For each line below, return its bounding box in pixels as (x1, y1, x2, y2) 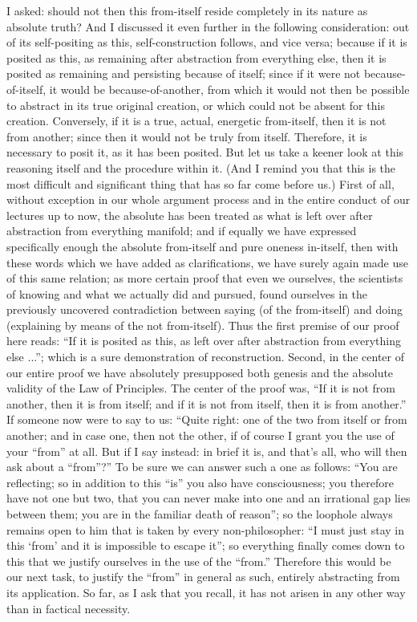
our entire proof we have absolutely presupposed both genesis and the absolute (6, 364, 394, 380)
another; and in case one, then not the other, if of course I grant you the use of (6, 427, 395, 444)
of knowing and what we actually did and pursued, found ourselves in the (6, 285, 367, 302)
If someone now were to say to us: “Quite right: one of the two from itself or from (6, 411, 407, 428)
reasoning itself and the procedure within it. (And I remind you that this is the (6, 159, 396, 176)
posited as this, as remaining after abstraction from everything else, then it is (6, 49, 387, 66)
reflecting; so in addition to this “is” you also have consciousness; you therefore (6, 474, 394, 490)
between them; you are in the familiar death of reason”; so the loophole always (6, 506, 393, 522)
